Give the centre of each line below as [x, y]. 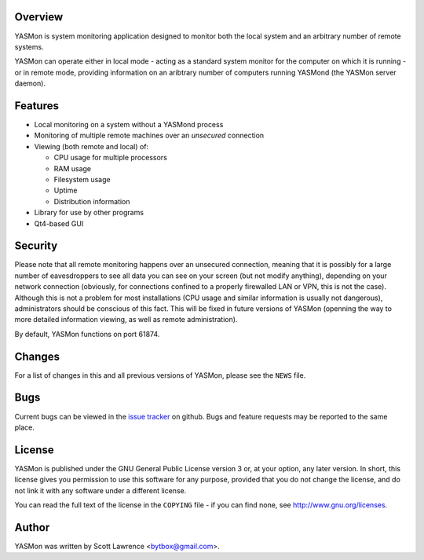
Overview [39, 17]
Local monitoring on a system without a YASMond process [129, 124]
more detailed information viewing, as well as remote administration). [126, 320]
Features [37, 106]
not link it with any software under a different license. [101, 490]
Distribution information [92, 201]
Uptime [66, 190]
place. [25, 427]
